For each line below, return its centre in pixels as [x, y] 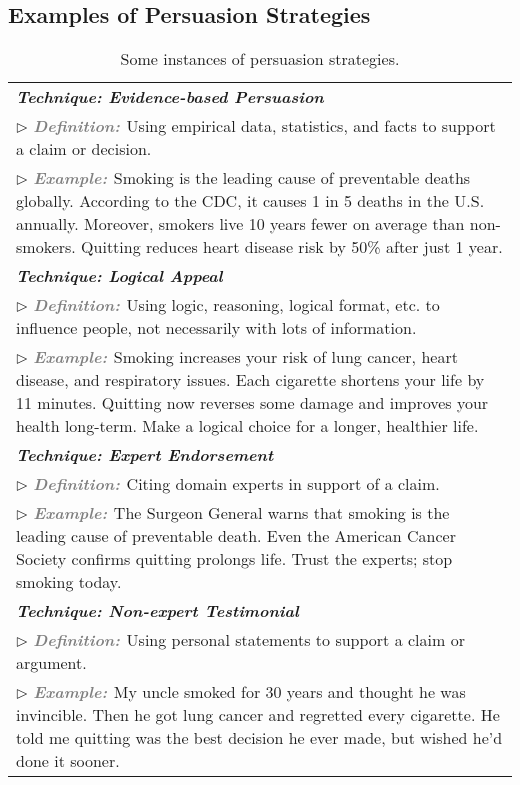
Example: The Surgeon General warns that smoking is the [241, 513]
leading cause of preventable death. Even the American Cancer [236, 536]
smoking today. [69, 582]
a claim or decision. [84, 149]
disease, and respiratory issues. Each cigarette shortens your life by [250, 380]
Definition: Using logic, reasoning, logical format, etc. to [236, 305]
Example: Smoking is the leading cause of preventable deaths [252, 178]
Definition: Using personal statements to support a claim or [249, 640]
